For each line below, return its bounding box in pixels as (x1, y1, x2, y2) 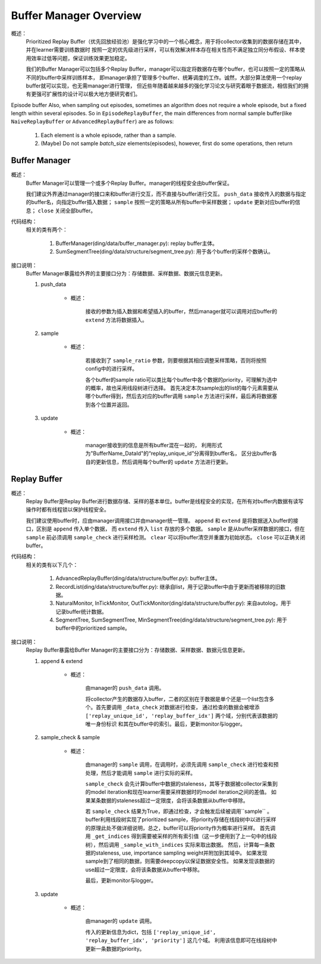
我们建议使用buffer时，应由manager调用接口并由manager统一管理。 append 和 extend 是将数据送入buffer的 (26, 517, 294, 524)
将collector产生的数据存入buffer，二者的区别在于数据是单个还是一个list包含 (85, 695, 269, 702)
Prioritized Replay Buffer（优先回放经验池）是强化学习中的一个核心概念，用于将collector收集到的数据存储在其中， (26, 37, 305, 45)
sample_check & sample (40, 734, 100, 741)
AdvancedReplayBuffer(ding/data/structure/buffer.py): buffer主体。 (55, 574, 221, 582)
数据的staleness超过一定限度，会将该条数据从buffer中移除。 (100, 797, 249, 804)
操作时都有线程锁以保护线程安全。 (26, 506, 109, 513)
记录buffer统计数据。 (55, 608, 107, 615)
